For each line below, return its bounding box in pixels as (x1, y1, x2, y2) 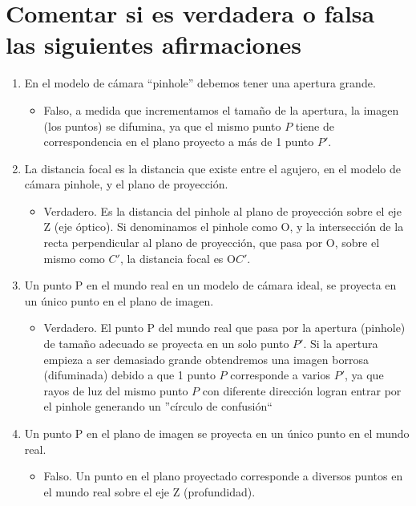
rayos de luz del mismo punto (43, 382, 188, 399)
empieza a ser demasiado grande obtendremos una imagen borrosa (43, 350, 369, 367)
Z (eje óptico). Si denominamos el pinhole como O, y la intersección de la (43, 218, 404, 235)
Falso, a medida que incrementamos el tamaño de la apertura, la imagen (43, 101, 399, 118)
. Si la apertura (303, 335, 378, 352)
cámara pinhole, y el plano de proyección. (24, 176, 228, 192)
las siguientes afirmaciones (6, 28, 302, 61)
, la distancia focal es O (119, 249, 236, 266)
